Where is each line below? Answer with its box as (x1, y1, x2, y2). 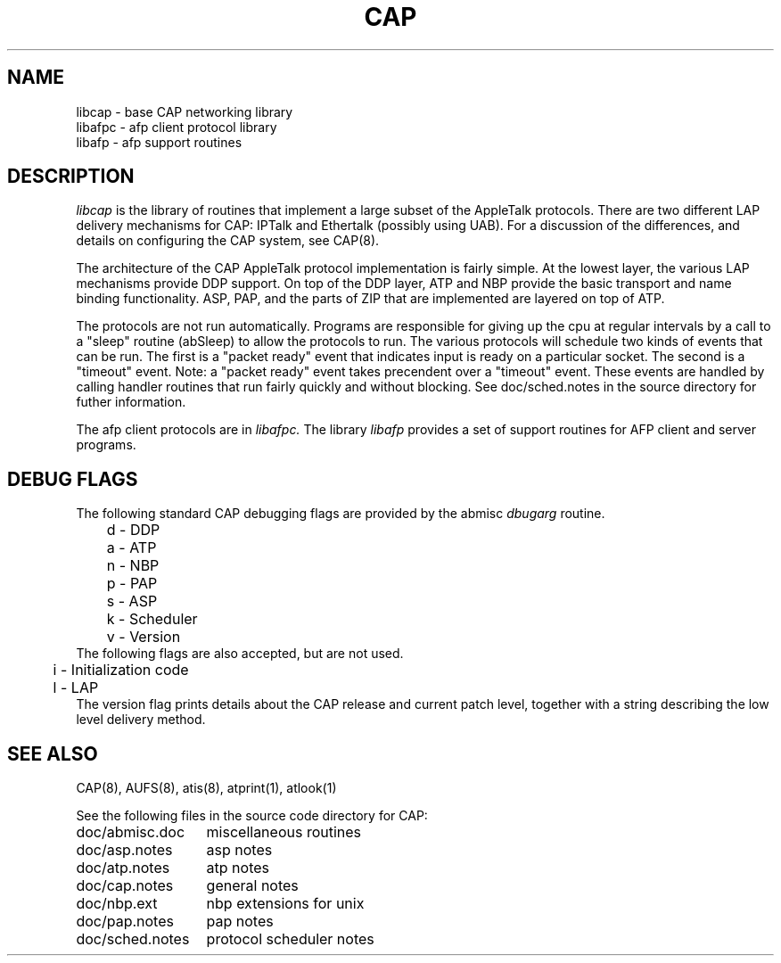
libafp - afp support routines (76, 134, 243, 150)
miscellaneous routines (206, 823, 362, 842)
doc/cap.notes (76, 877, 174, 895)
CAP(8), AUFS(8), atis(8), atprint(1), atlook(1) (76, 780, 337, 796)
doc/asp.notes (76, 841, 173, 860)
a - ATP (106, 539, 157, 557)
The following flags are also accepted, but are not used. (76, 646, 404, 662)
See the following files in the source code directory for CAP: (76, 808, 428, 824)
